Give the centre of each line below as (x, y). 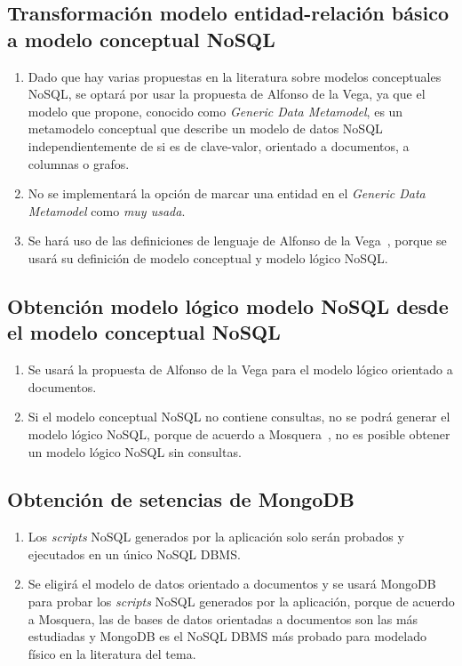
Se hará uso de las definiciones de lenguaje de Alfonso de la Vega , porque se (237, 241)
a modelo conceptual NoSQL (141, 39)
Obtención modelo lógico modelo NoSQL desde (228, 305)
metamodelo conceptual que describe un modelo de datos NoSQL (205, 128)
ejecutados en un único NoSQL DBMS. (134, 554)
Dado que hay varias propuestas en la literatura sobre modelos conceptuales (235, 76)
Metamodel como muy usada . (107, 210)
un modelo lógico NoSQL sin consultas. (135, 451)
